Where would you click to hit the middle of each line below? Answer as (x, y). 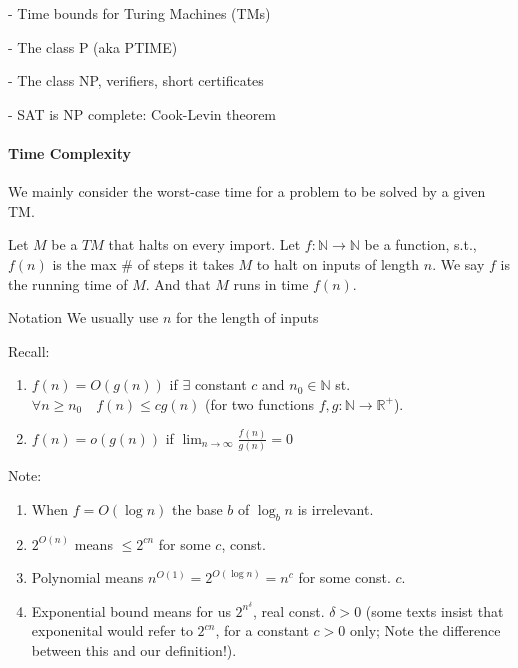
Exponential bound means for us (131, 610)
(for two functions (259, 403)
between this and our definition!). (134, 649)
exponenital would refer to (112, 630)
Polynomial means (87, 577)
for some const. (344, 577)
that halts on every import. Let (204, 244)
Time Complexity (69, 152)
